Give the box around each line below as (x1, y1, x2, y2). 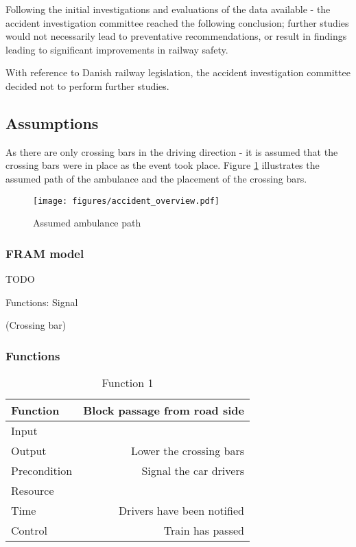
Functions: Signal (5, 294, 78, 309)
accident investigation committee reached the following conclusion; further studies (5, 15, 349, 30)
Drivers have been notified (118, 502, 244, 519)
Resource (11, 482, 54, 499)
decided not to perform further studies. (5, 78, 169, 93)
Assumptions (5, 112, 99, 133)
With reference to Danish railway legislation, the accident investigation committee (5, 65, 351, 80)
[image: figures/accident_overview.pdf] (33, 196, 220, 206)
